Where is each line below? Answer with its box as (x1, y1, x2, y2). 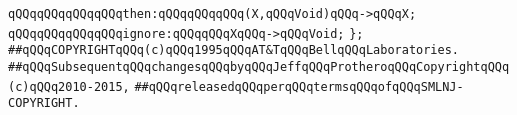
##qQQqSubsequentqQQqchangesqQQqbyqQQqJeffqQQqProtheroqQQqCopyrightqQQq (8, 59, 510, 74)
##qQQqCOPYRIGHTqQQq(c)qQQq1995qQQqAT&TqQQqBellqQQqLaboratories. (8, 43, 460, 58)
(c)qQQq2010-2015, (8, 79, 130, 94)
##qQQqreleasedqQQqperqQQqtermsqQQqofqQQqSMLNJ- (134, 79, 464, 94)
